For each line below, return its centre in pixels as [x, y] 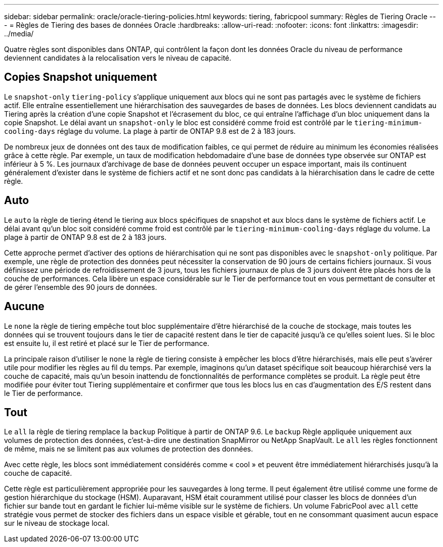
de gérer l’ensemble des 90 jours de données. [81, 287]
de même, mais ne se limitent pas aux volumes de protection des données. [129, 449]
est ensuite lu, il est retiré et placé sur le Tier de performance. [107, 343]
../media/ [19, 34]
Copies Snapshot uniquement [81, 77]
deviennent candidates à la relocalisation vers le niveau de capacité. [118, 58]
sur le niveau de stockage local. [57, 523]
